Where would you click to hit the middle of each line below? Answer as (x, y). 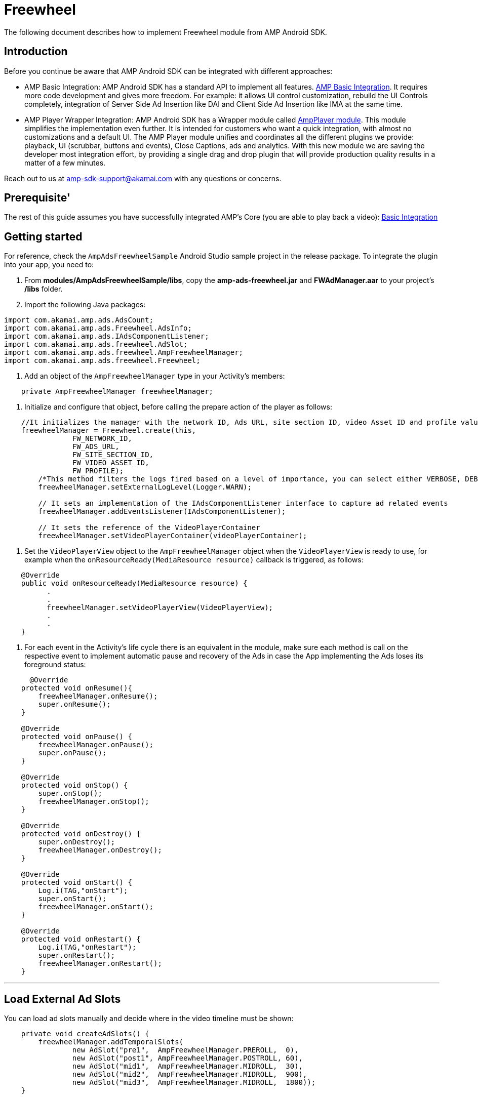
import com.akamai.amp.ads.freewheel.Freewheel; (102, 361)
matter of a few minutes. (65, 162)
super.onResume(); (74, 704)
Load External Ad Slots (63, 999)
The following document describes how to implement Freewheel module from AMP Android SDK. (166, 32)
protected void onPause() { (76, 737)
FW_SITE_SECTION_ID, (113, 455)
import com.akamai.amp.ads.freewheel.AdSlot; (96, 344)
